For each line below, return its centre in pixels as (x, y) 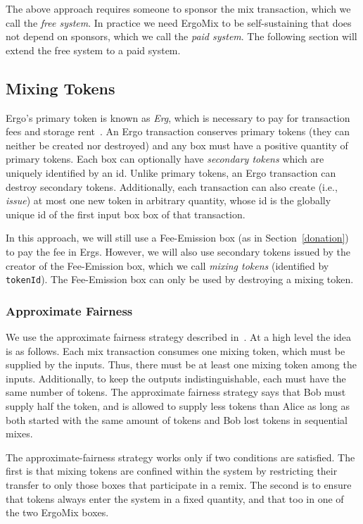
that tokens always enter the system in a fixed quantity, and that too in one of (175, 498)
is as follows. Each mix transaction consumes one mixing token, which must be (176, 350)
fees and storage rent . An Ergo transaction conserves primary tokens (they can (178, 131)
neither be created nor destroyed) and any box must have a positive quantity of (177, 145)
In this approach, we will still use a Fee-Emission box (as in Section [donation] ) (177, 238)
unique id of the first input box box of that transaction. (126, 214)
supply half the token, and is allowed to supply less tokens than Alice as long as (178, 405)
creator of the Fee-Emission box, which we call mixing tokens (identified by (167, 265)
